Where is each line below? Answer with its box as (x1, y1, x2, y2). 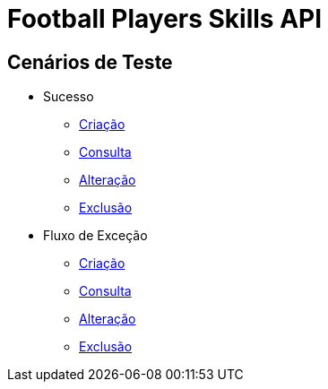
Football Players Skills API (7, 4, 323, 34)
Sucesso (43, 89, 94, 105)
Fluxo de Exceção (43, 228, 148, 244)
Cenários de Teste (7, 50, 173, 73)
